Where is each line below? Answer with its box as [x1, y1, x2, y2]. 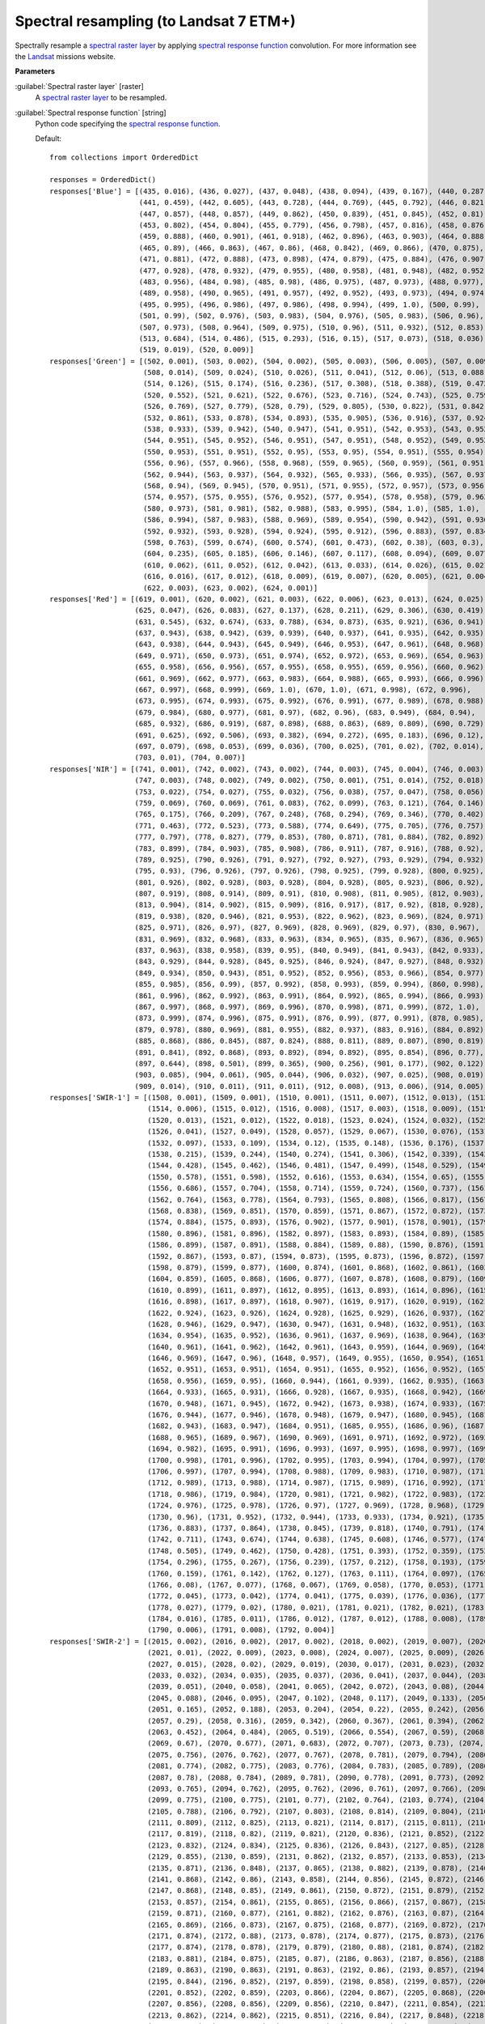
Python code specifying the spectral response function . [35, 118, 221, 129]
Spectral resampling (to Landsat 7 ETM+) [15, 12, 296, 30]
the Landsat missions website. [15, 51, 116, 61]
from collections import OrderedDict [49, 152, 200, 162]
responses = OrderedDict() [49, 175, 157, 185]
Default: [35, 134, 62, 143]
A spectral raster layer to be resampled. [35, 93, 167, 103]
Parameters [15, 66, 56, 76]
